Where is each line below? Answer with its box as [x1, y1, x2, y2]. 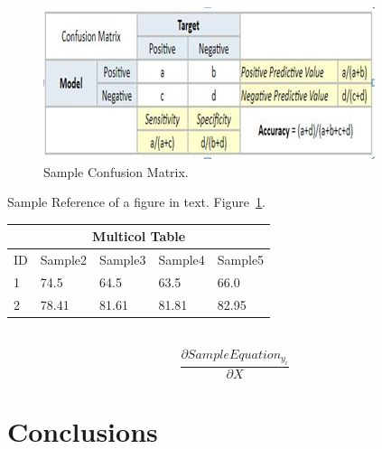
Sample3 [99, 250, 146, 269]
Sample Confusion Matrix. [43, 162, 189, 181]
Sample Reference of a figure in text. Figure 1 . [7, 192, 266, 211]
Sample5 [217, 250, 265, 269]
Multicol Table [92, 227, 186, 246]
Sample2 [40, 250, 88, 269]
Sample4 [158, 250, 205, 269]
